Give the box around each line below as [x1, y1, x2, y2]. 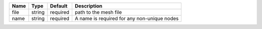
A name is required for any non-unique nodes [74, 15, 179, 21]
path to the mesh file [74, 9, 122, 15]
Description [74, 3, 103, 9]
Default [50, 3, 68, 9]
